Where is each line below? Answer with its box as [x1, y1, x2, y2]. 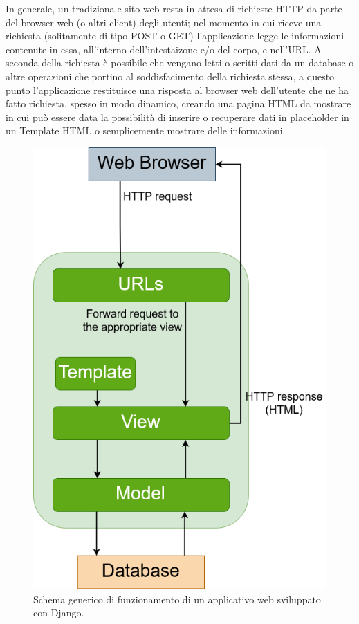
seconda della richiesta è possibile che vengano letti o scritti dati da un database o [6, 55, 354, 70]
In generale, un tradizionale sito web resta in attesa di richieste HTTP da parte [6, 1, 342, 15]
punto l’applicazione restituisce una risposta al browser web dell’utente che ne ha [6, 82, 349, 97]
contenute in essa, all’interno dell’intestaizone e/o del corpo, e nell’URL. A [6, 42, 322, 56]
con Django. [33, 605, 84, 620]
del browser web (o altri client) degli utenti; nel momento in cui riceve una [6, 15, 322, 29]
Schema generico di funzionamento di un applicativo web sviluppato [33, 591, 321, 606]
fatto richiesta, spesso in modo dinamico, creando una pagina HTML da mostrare [6, 96, 351, 111]
